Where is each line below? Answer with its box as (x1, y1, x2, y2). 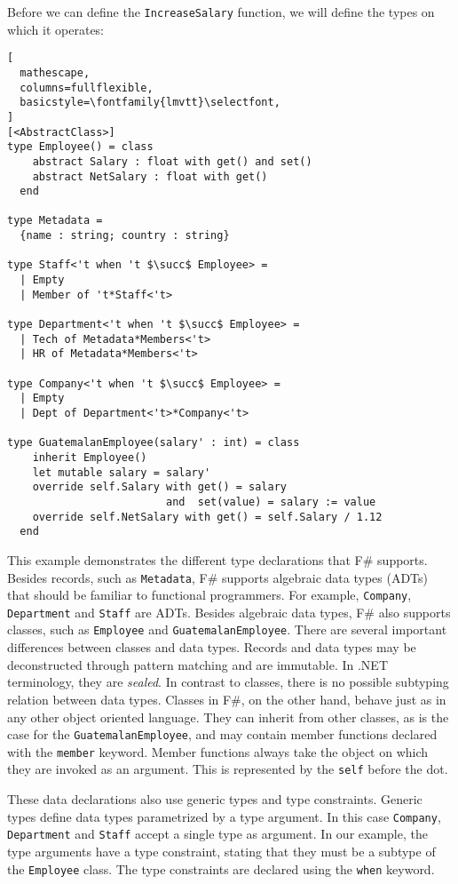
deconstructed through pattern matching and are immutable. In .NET (7, 655, 389, 673)
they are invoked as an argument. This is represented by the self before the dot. (7, 760, 448, 778)
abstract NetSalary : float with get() (32, 170, 268, 183)
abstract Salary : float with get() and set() (32, 155, 312, 168)
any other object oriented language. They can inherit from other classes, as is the (7, 707, 449, 726)
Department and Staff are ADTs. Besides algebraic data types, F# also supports (7, 602, 451, 621)
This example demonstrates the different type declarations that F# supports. (7, 550, 428, 569)
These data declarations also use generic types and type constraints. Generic (7, 790, 422, 808)
